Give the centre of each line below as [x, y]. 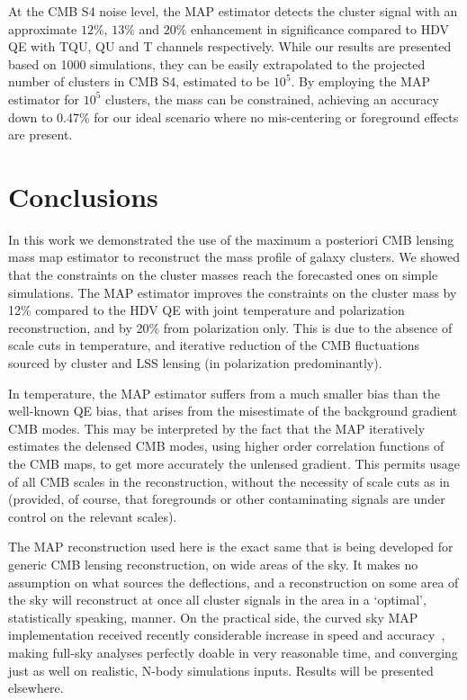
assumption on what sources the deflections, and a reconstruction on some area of [233, 582]
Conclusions [83, 196]
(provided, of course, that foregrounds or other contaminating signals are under [227, 499]
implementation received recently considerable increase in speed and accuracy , [227, 635]
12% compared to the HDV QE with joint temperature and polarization [207, 310]
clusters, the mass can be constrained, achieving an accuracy [272, 99]
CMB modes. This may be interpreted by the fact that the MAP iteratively [217, 428]
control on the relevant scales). [93, 516]
